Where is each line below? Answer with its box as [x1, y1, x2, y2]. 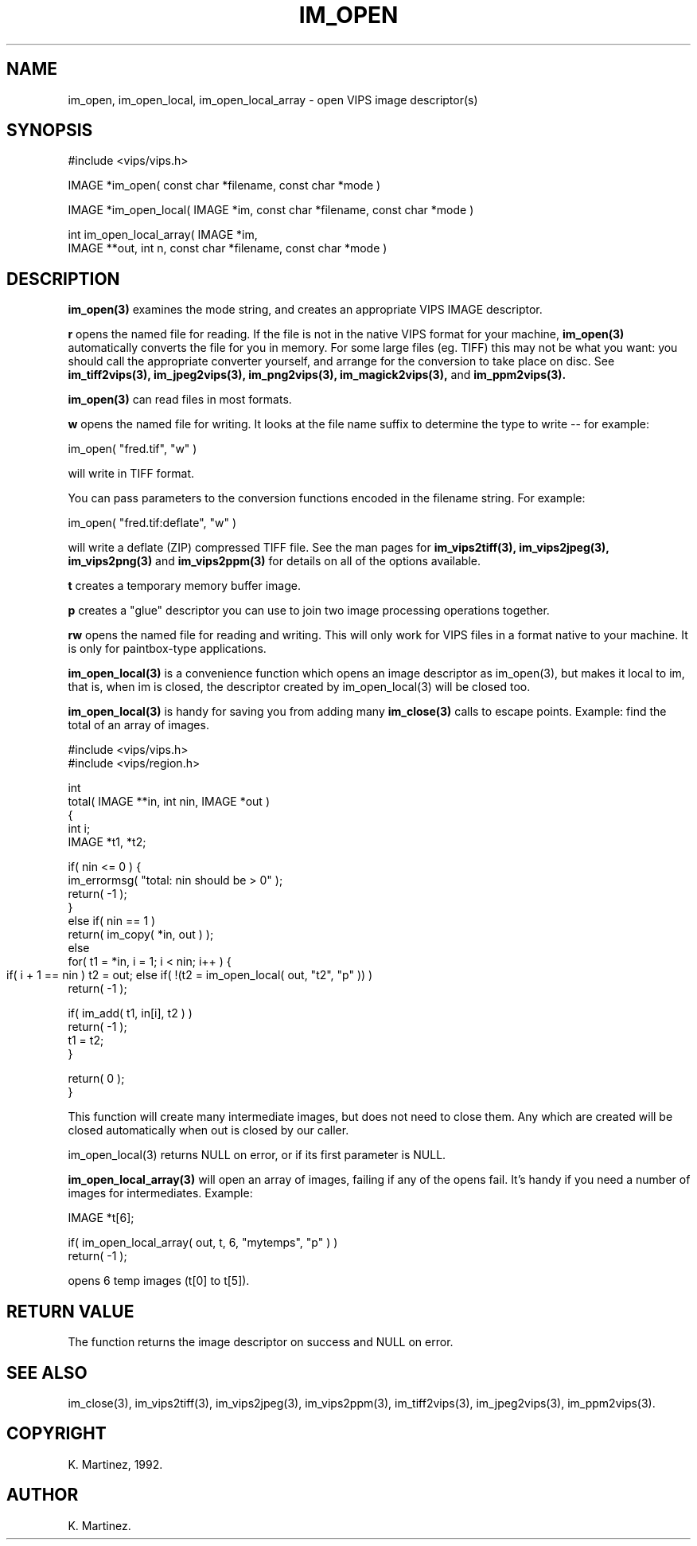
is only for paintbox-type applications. [68, 642, 267, 656]
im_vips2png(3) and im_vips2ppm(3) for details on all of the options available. [68, 554, 481, 568]
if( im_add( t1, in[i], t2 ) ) [68, 1006, 193, 1021]
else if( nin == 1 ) [68, 914, 156, 928]
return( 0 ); [68, 1072, 125, 1086]
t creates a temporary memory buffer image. [68, 579, 301, 593]
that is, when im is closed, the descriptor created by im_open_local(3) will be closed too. [68, 680, 531, 694]
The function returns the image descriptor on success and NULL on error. [68, 1335, 454, 1349]
